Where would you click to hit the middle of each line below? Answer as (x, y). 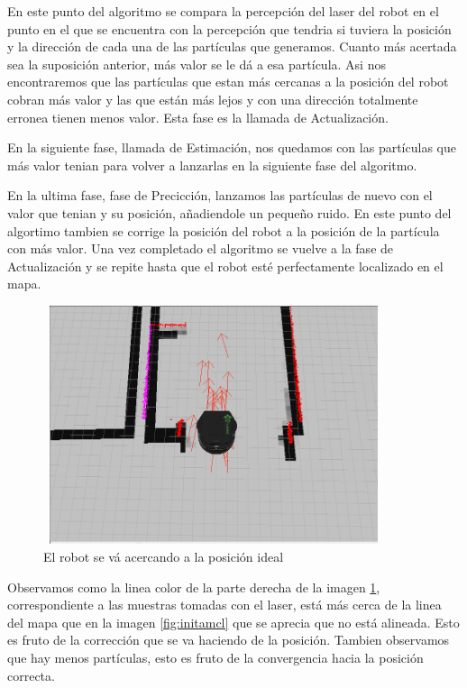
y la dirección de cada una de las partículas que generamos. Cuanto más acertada (232, 46)
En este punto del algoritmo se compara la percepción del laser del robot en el (223, 11)
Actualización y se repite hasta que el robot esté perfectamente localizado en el (225, 266)
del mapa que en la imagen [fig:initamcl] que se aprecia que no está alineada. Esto (233, 622)
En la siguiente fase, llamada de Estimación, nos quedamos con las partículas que (232, 147)
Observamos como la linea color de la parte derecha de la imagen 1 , (194, 587)
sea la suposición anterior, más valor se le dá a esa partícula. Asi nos (197, 64)
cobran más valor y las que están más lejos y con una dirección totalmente (213, 99)
